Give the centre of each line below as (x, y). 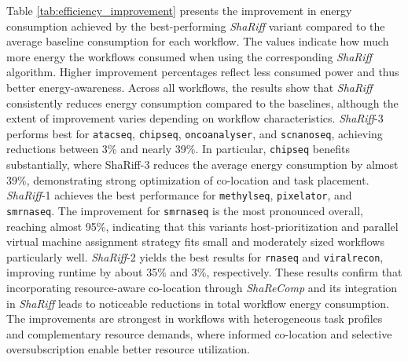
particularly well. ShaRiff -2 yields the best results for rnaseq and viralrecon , (195, 256)
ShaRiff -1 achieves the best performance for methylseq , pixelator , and (179, 195)
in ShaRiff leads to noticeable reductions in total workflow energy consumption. (198, 303)
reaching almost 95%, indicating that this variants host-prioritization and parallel (202, 226)
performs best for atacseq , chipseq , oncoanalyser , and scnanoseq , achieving (195, 133)
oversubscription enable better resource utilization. (129, 349)
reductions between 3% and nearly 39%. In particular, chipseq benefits (178, 149)
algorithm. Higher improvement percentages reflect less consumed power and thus (203, 72)
